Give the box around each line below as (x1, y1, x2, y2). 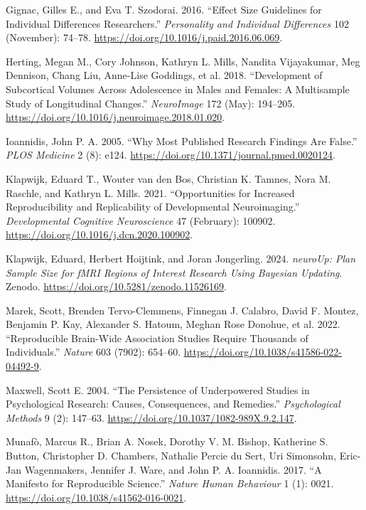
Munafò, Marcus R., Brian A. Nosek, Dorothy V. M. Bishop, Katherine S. (6, 434, 328, 449)
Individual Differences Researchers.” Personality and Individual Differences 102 (6, 16, 349, 31)
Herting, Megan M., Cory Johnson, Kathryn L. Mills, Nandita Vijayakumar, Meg (6, 53, 360, 68)
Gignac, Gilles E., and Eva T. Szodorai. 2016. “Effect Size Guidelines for (6, 2, 322, 16)
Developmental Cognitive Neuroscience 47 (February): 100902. (6, 213, 276, 228)
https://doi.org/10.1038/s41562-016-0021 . (6, 489, 187, 504)
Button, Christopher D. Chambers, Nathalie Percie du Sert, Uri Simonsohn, (6, 448, 337, 463)
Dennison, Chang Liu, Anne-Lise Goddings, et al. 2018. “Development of (6, 68, 323, 83)
